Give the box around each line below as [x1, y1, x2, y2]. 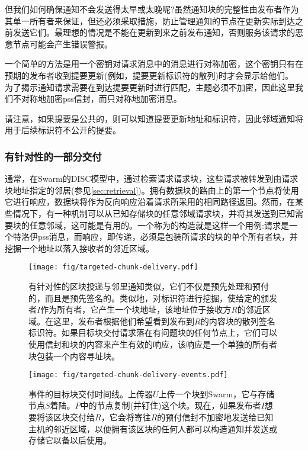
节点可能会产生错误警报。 [12, 37, 113, 50]
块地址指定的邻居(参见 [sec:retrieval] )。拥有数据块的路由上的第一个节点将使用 [5, 184, 299, 196]
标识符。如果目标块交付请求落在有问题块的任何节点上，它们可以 [28, 326, 277, 339]
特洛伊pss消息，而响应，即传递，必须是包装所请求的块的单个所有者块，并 [12, 230, 298, 243]
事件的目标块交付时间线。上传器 [28, 387, 153, 400]
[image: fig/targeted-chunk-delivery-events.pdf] [28, 371, 228, 380]
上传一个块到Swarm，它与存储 [158, 387, 275, 400]
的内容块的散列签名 [200, 314, 275, 327]
